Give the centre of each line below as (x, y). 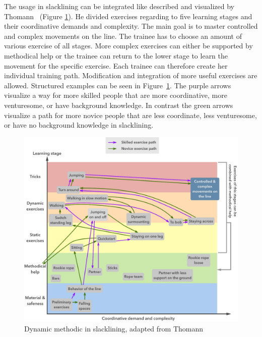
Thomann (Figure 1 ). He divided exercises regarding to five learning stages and (128, 16)
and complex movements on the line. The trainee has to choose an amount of (123, 36)
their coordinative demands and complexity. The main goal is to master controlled (131, 26)
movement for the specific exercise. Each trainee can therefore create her (116, 65)
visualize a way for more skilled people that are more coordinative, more (116, 95)
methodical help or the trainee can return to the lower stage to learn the (116, 55)
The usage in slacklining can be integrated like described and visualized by (119, 6)
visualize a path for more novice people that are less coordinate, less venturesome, (130, 115)
